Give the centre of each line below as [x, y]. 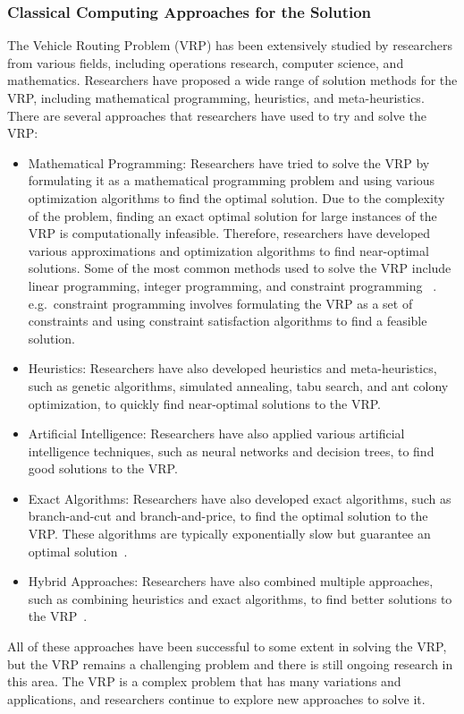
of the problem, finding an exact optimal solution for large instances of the [232, 215]
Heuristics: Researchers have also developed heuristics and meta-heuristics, [232, 368]
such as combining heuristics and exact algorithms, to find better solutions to [240, 598]
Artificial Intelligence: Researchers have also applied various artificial [216, 433]
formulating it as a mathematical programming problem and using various [232, 180]
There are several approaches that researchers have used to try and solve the [217, 115]
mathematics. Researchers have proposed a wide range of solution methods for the [232, 80]
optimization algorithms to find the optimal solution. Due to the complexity [236, 197]
